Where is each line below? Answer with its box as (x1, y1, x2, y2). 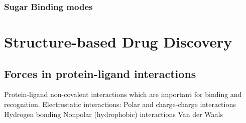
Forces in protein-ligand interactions (4, 65, 196, 81)
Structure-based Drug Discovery (4, 31, 232, 52)
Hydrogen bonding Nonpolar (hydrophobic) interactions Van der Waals (4, 108, 223, 119)
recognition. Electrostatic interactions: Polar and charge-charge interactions (4, 99, 236, 109)
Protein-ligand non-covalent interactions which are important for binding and (4, 89, 242, 99)
